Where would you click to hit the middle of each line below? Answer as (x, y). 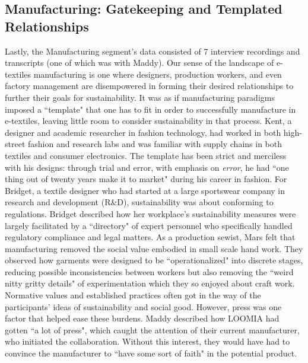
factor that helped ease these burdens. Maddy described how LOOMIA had (142, 318)
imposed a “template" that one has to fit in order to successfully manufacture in (150, 109)
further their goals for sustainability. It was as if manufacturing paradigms (140, 97)
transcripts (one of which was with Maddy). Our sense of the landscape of (139, 63)
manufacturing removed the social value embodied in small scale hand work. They (154, 248)
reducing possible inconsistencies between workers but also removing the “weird (149, 271)
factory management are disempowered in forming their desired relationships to (149, 86)
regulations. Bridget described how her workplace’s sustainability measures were (150, 213)
